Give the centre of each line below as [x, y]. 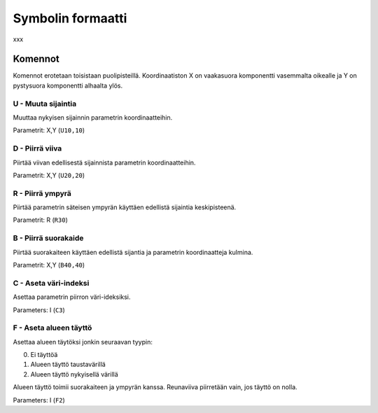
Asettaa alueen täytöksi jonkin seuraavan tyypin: [83, 342]
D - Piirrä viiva [37, 148]
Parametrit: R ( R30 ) [40, 220]
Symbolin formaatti [70, 18]
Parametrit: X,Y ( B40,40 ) [49, 265]
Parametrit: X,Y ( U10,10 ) [49, 130]
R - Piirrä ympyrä [42, 193]
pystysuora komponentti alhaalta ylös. [68, 85]
